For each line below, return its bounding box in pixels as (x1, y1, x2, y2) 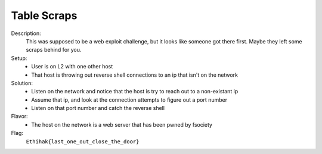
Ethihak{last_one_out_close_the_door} (26, 138, 140, 145)
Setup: (11, 54, 27, 62)
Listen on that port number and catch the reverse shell (31, 105, 165, 112)
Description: (11, 30, 41, 37)
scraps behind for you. (26, 46, 82, 54)
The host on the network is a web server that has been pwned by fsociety (31, 121, 213, 128)
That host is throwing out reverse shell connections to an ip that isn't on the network (31, 71, 239, 78)
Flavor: (11, 113, 28, 120)
